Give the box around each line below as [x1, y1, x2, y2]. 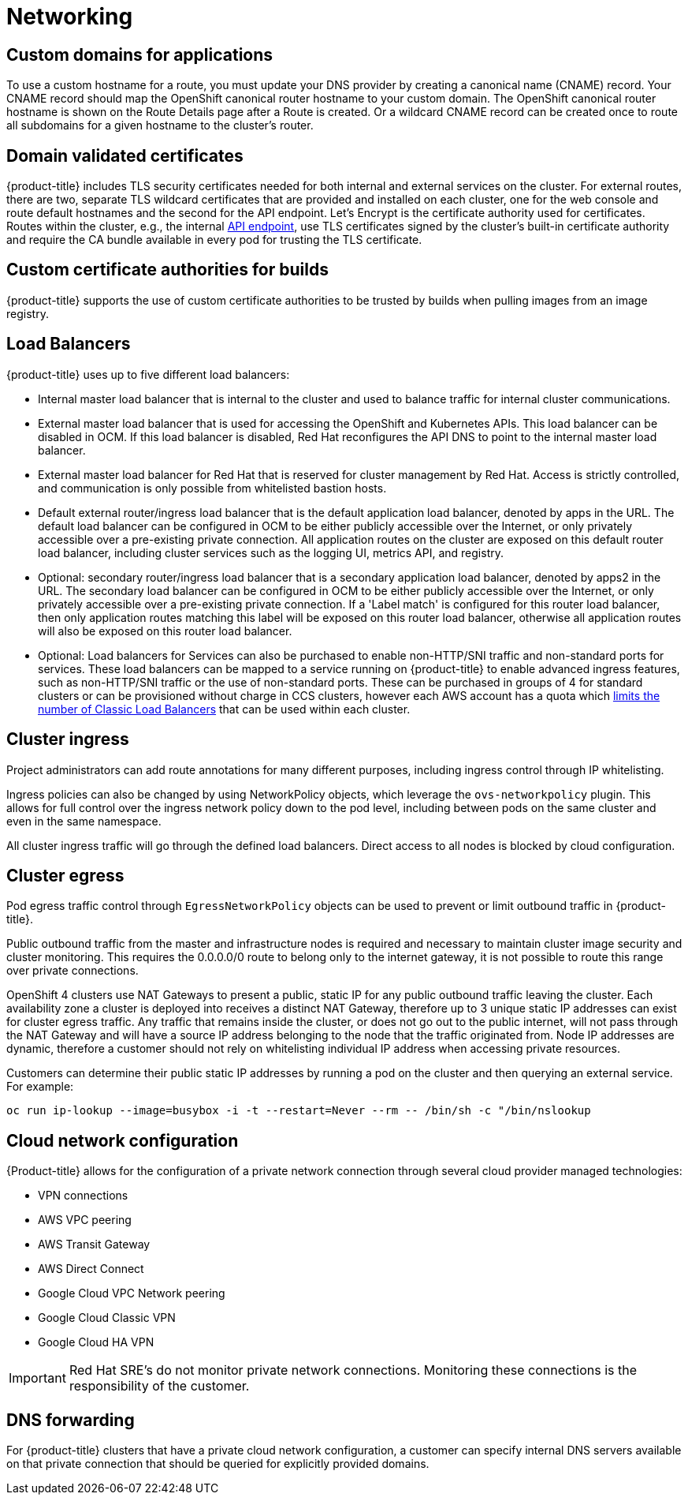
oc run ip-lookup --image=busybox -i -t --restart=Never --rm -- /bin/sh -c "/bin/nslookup [6, 1104, 591, 1117]
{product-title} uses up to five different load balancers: [6, 367, 290, 381]
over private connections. [6, 964, 139, 978]
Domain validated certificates [6, 145, 244, 166]
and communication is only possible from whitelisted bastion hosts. [38, 481, 387, 495]
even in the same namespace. [6, 814, 162, 828]
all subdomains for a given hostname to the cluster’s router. [6, 118, 314, 133]
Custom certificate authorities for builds [6, 260, 329, 280]
